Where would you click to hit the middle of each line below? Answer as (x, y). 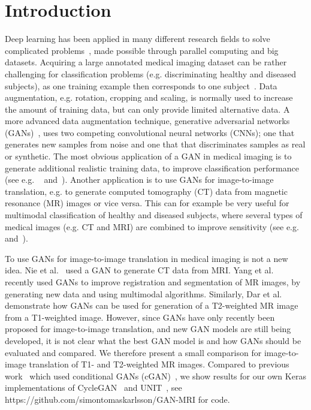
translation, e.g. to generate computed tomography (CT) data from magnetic (146, 191)
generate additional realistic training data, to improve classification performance (152, 168)
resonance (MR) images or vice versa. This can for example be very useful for (147, 203)
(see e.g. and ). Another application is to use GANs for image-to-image (139, 180)
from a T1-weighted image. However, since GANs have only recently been (140, 317)
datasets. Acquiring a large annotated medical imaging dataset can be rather (146, 62)
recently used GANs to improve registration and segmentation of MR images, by (153, 282)
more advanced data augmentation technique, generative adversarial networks (147, 121)
